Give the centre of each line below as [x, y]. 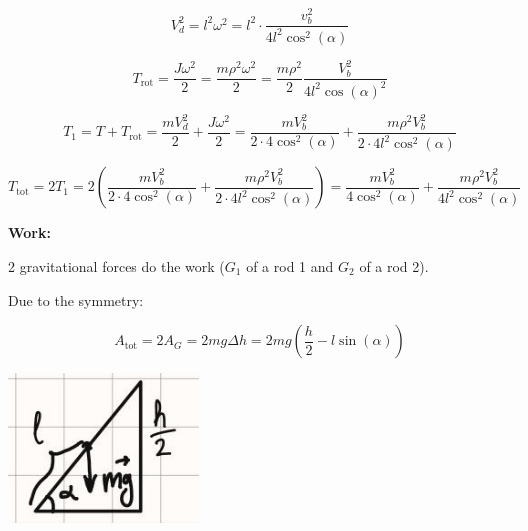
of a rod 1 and [290, 266]
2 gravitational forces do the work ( [116, 266]
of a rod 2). [394, 266]
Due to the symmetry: [76, 299]
